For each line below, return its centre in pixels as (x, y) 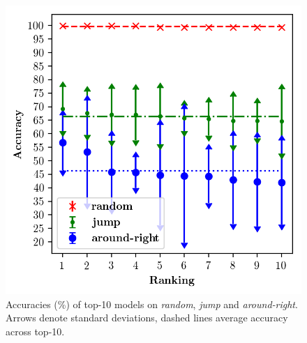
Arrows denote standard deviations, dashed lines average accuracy (147, 318)
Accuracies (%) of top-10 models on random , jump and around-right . (152, 304)
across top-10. (35, 331)
